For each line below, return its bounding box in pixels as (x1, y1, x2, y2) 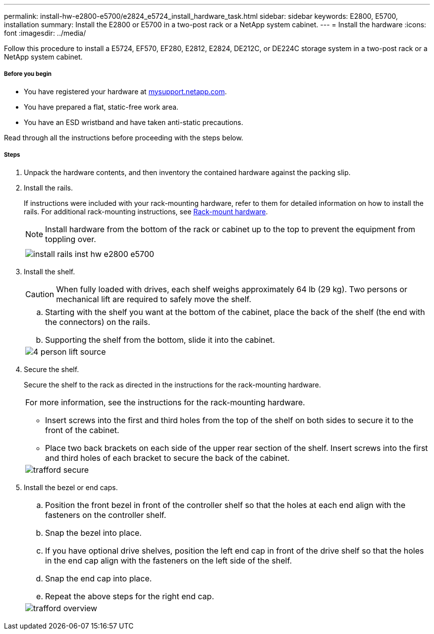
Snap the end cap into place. (45, 573, 152, 583)
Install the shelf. (24, 267, 75, 276)
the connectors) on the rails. (45, 317, 150, 327)
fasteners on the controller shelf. (45, 509, 166, 520)
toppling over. (45, 234, 96, 244)
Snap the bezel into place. (45, 527, 142, 538)
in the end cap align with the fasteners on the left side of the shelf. (45, 555, 292, 566)
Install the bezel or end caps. (24, 483, 118, 492)
